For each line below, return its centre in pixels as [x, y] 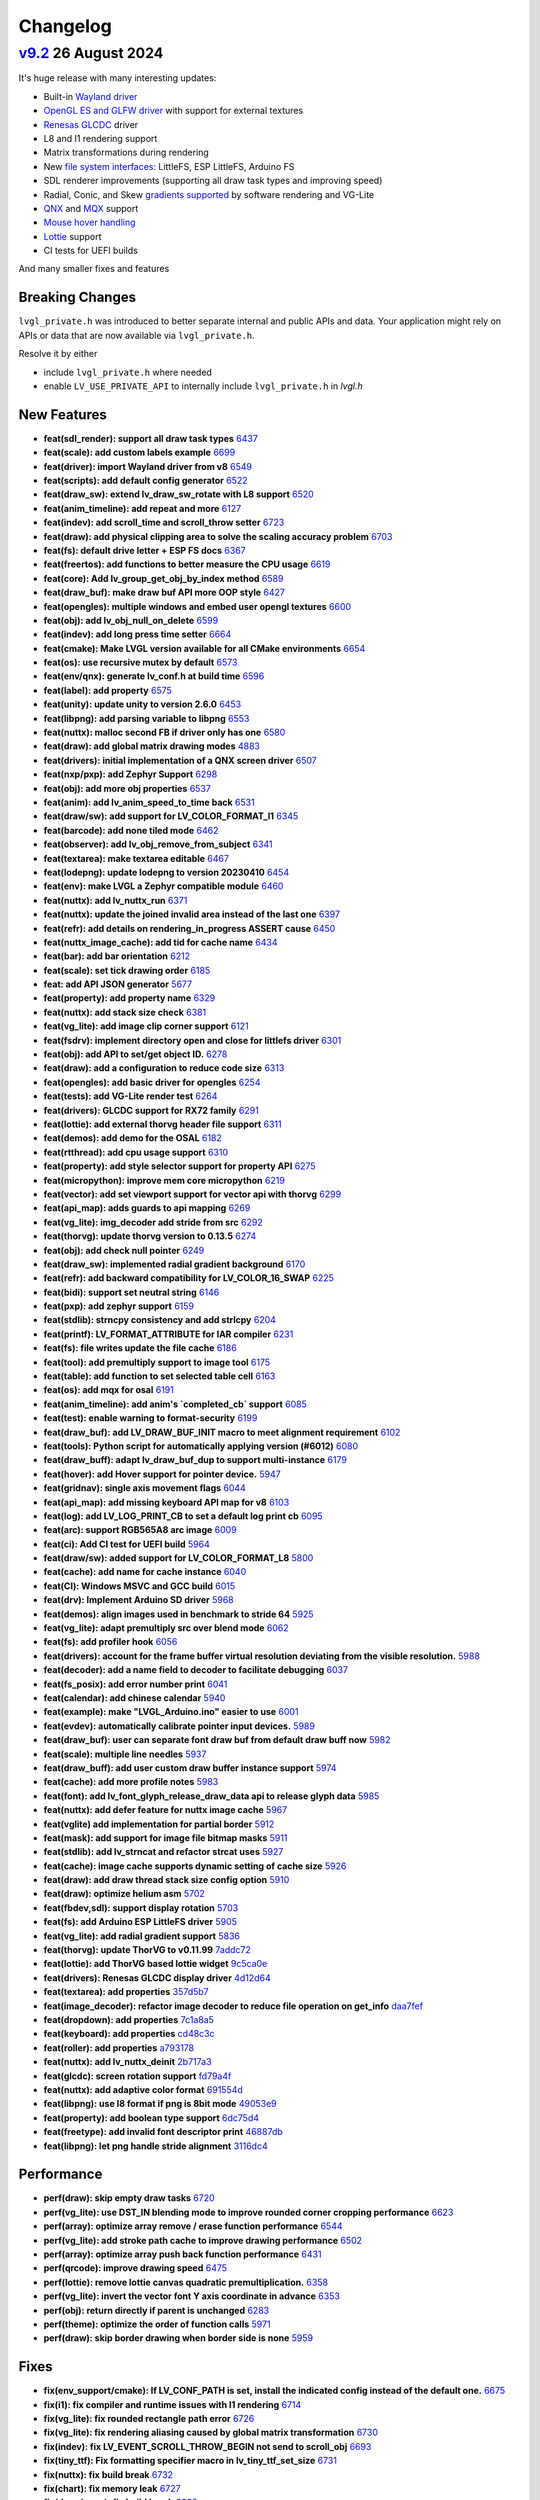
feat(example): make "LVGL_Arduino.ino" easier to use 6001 [171, 1712]
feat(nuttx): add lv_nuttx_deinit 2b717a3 [127, 2062]
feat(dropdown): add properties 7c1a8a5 [129, 2019]
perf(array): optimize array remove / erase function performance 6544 [193, 2226]
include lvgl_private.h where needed [127, 372]
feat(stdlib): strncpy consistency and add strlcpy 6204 [160, 1320]
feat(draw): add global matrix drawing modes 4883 [151, 746]
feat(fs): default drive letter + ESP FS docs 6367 [145, 550]
